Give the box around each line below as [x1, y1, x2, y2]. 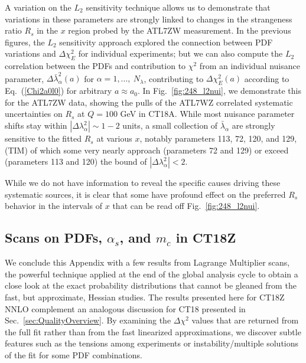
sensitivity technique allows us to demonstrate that [86, 1, 271, 13]
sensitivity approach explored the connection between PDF [59, 35, 273, 48]
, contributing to [144, 72, 204, 84]
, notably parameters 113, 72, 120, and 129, [139, 132, 297, 145]
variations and [5, 47, 56, 60]
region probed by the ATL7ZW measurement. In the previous [68, 24, 291, 37]
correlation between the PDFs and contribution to [5, 60, 186, 72]
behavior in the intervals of [5, 200, 103, 212]
